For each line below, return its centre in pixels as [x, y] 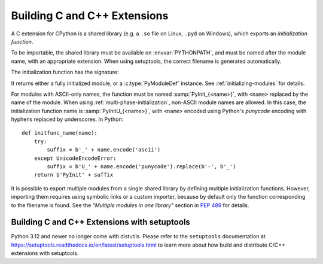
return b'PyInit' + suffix [74, 175]
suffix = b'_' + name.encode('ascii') [104, 150]
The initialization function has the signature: [65, 72]
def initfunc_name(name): [60, 133]
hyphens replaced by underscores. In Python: [67, 119]
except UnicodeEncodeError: [75, 158]
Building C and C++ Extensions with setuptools [101, 222]
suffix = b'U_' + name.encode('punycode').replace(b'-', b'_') [141, 167]
